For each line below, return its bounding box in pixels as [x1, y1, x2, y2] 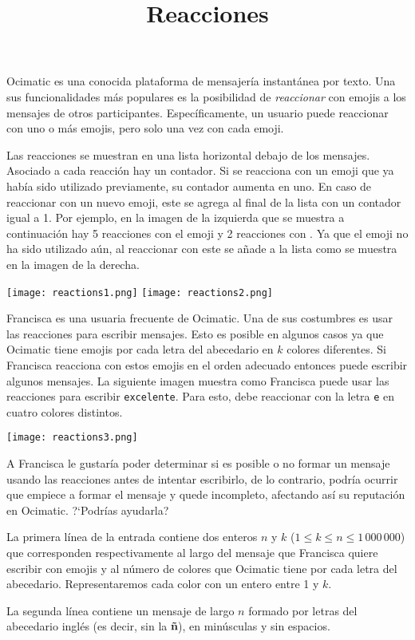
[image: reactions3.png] [6, 432, 138, 444]
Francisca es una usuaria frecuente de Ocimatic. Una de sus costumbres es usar [6, 310, 393, 326]
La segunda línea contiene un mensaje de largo [6, 602, 235, 618]
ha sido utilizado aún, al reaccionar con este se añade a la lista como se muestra [6, 240, 397, 257]
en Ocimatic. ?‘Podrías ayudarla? [6, 501, 169, 518]
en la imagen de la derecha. [6, 255, 140, 272]
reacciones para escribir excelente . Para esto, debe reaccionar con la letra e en [6, 388, 395, 405]
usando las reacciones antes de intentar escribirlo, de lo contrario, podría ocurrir [6, 470, 398, 487]
